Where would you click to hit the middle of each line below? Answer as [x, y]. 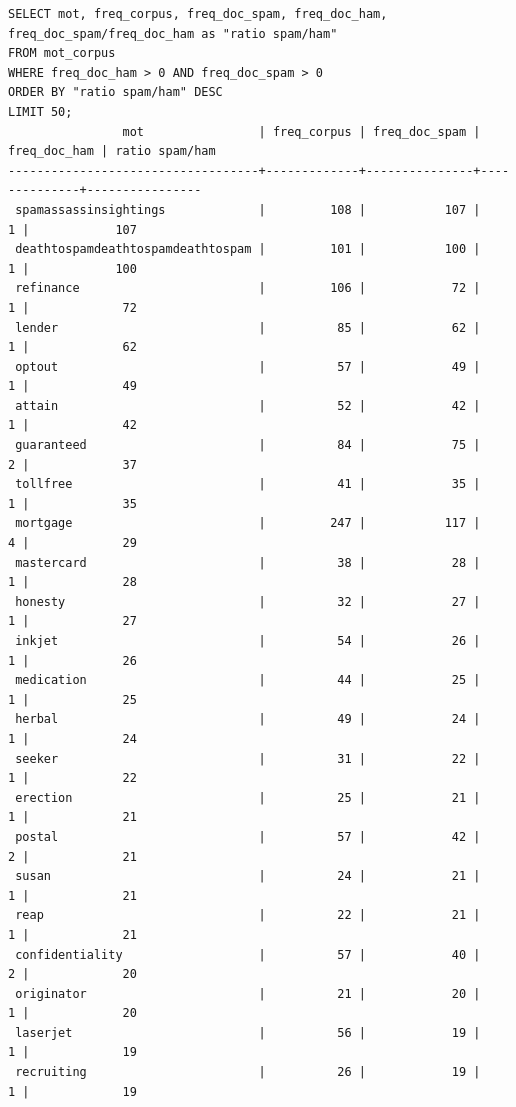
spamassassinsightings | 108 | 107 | [248, 209]
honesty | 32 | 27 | [248, 601]
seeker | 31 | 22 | [248, 758]
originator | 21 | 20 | [248, 993]
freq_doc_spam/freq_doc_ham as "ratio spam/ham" [173, 33]
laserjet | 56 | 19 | [248, 1032]
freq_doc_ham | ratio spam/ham [112, 151]
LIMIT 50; [40, 111]
